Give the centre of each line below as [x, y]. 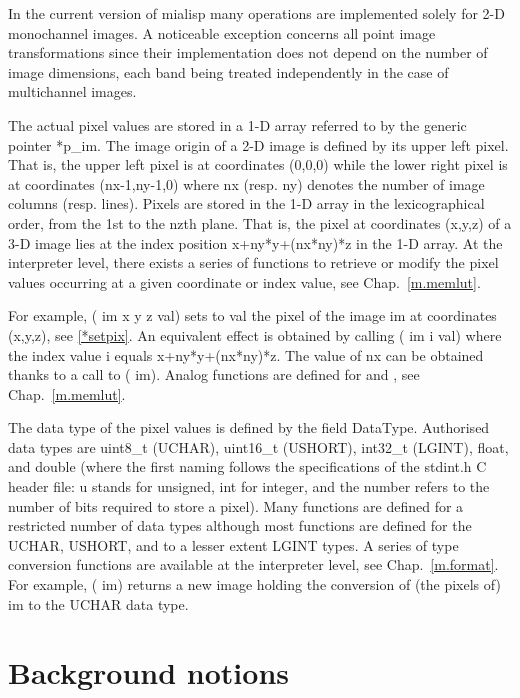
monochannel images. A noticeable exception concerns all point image [222, 32]
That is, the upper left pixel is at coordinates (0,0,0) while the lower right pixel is [258, 164]
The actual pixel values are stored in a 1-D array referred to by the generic [237, 124]
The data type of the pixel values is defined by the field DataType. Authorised [249, 427]
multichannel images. [72, 91]
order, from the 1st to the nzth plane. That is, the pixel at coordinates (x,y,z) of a [260, 222]
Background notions [148, 672]
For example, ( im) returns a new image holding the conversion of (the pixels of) [254, 584]
